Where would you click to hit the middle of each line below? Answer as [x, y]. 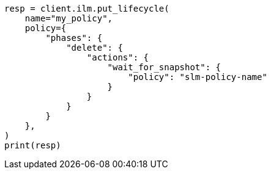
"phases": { [74, 38]
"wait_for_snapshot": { [164, 67]
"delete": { [95, 48]
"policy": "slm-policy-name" [198, 77]
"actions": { [118, 57]
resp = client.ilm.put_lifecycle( [87, 9]
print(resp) [33, 145]
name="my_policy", [69, 18]
